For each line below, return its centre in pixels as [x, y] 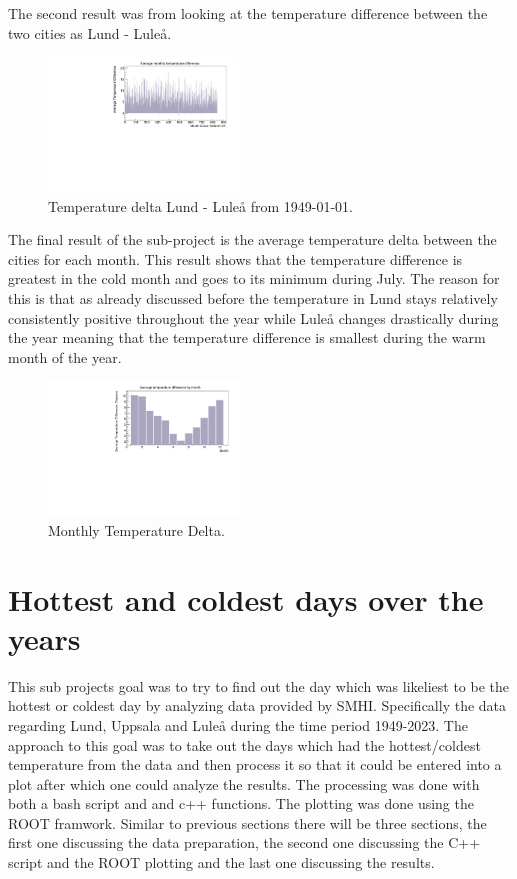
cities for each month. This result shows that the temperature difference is [235, 258]
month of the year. [65, 356]
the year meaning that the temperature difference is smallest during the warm [247, 337]
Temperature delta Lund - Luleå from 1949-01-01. [201, 205]
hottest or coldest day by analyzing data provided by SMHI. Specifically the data [257, 705]
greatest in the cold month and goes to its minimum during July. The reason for [254, 278]
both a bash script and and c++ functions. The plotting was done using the [241, 803]
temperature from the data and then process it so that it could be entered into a [255, 764]
